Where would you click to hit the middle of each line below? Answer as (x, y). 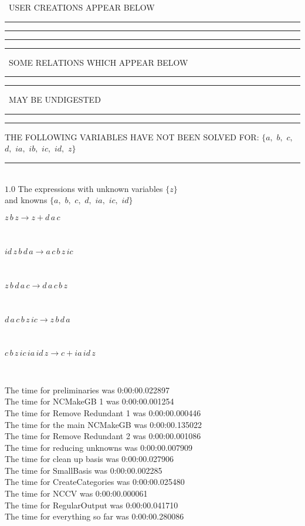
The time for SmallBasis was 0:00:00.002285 (84, 470)
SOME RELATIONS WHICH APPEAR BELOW (98, 62)
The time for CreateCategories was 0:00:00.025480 (95, 482)
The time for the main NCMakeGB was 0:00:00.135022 (103, 424)
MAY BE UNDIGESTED (55, 100)
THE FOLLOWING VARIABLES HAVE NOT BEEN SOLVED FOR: (132, 136)
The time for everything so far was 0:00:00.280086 (94, 516)
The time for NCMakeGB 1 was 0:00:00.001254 (89, 401)
